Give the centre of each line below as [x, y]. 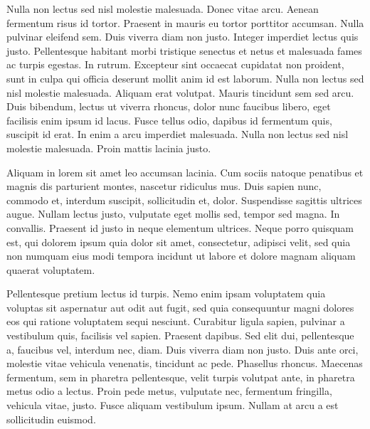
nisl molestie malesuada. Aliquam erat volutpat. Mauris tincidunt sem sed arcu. [180, 92]
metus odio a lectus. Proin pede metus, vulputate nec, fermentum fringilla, [169, 391]
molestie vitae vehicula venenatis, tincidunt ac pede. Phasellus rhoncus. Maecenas [185, 363]
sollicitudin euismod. [51, 419]
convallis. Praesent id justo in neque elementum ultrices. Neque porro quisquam [180, 227]
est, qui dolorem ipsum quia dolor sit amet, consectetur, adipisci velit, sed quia [179, 242]
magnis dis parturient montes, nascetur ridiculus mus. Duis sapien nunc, [164, 186]
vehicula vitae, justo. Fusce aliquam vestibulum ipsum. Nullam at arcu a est [173, 405]
